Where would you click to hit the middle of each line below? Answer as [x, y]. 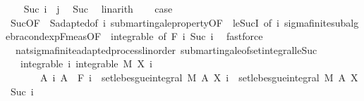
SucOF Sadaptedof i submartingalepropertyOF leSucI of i [145, 22]
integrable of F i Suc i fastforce [187, 36]
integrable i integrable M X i [86, 63]
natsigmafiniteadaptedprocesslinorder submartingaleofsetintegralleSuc [166, 49]
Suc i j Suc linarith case [98, 8]
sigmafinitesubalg [322, 22]
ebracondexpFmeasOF [54, 36]
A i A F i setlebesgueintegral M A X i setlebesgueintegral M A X [199, 77]
